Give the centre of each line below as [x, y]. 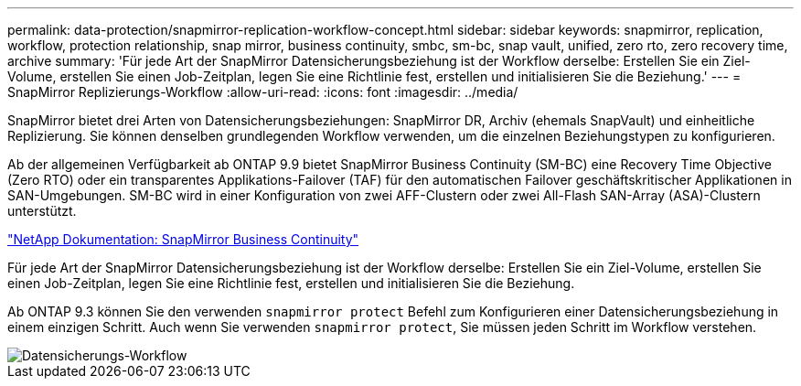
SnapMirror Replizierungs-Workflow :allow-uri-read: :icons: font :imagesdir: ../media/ [263, 92]
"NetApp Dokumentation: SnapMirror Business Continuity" [183, 239]
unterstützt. [42, 211]
